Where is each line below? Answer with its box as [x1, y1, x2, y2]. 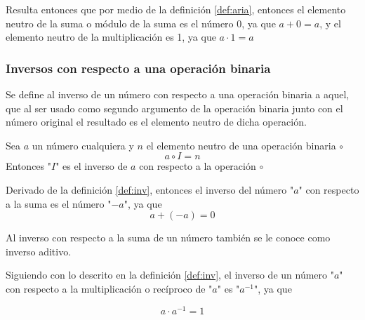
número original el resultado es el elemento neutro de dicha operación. [6, 114, 307, 129]
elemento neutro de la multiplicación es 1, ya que [6, 29, 216, 44]
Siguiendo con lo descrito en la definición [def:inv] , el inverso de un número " [6, 267, 334, 282]
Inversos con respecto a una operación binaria [6, 59, 271, 76]
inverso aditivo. [6, 244, 72, 258]
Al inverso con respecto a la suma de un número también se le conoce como [6, 230, 331, 245]
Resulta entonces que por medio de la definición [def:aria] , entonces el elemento [6, 2, 346, 16]
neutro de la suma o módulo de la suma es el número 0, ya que [6, 15, 276, 30]
